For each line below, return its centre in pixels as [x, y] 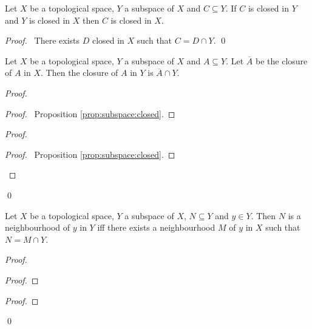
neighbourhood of [38, 227]
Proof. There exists [42, 40]
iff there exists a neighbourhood [156, 227]
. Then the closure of [80, 73]
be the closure [282, 60]
